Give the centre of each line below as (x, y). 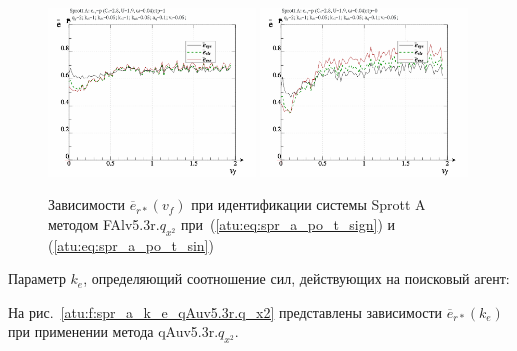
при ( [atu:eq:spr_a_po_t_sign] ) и (288, 223)
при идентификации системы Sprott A (308, 204)
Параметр (37, 278)
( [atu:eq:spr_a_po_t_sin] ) (131, 244)
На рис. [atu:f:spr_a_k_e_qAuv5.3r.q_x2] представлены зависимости (225, 311)
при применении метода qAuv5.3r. (113, 331)
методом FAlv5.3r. (104, 223)
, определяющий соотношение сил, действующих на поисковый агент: (296, 278)
